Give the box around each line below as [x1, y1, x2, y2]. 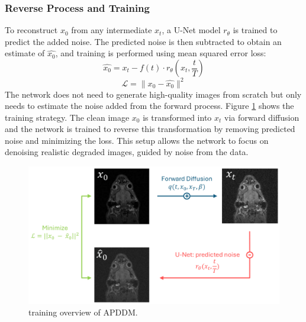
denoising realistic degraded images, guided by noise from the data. [5, 146, 249, 158]
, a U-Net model [162, 24, 221, 36]
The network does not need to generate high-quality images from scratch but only [5, 88, 302, 100]
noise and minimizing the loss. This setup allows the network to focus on [5, 134, 269, 146]
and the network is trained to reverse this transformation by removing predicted [5, 123, 295, 135]
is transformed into [143, 111, 212, 123]
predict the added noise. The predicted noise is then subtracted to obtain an [5, 35, 282, 47]
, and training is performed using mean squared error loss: [55, 47, 266, 59]
